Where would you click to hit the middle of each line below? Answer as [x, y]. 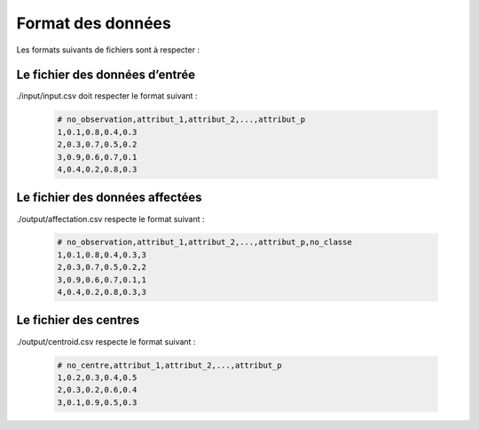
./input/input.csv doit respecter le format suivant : [107, 96]
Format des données [94, 23]
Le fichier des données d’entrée [106, 75]
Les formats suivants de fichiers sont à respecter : [108, 50]
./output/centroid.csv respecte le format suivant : [106, 341]
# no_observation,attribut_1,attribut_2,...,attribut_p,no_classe [204, 242]
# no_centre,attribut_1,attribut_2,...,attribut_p [170, 365]
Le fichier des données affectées [109, 198]
